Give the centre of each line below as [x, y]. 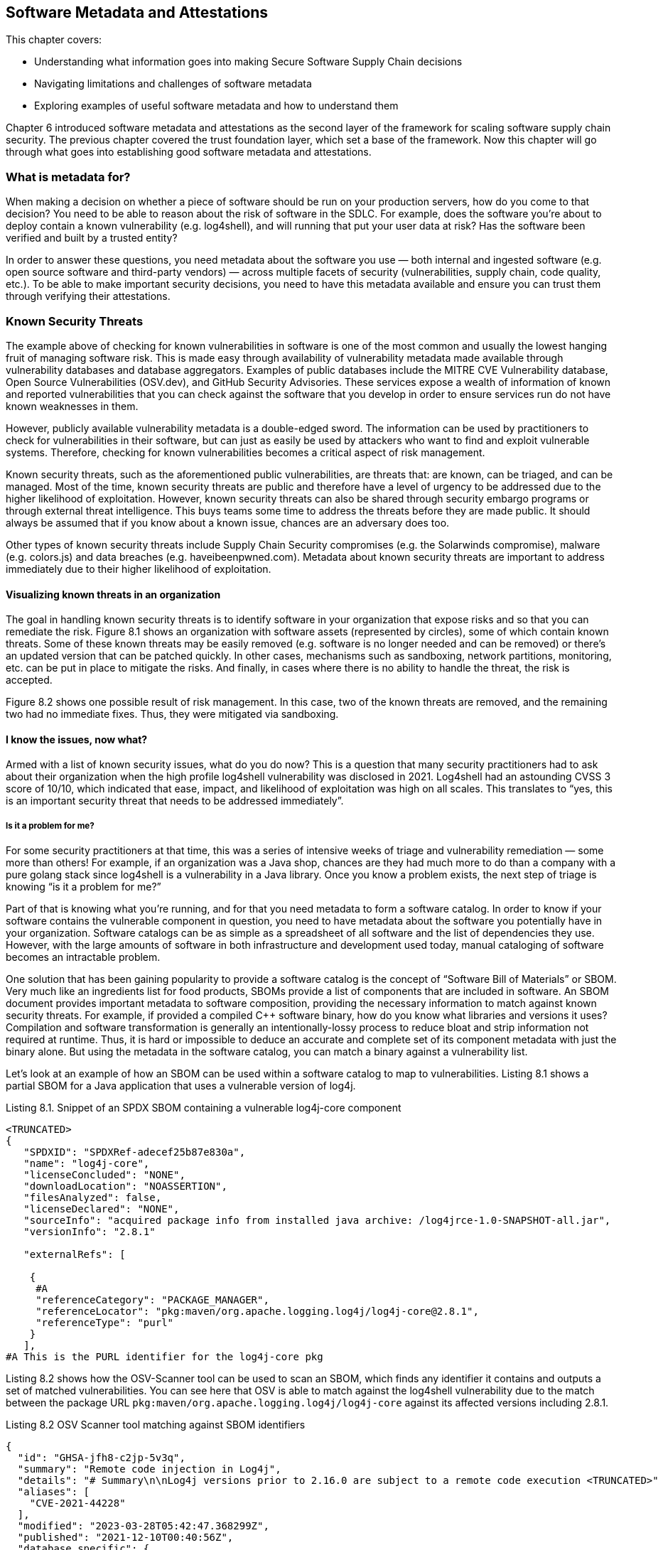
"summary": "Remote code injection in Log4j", [149, 1469]
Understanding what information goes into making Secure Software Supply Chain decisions [248, 62]
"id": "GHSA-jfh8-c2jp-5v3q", [101, 1458]
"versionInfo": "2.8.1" [90, 1232]
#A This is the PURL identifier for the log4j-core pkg [165, 1357]
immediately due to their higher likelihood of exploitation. [139, 569]
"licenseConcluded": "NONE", [104, 1175]
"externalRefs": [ [75, 1255]
